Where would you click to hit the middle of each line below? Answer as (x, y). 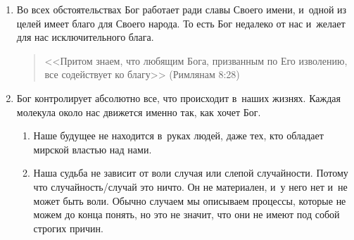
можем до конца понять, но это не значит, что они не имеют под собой (187, 214)
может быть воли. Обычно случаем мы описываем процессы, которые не (190, 200)
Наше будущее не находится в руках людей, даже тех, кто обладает (178, 135)
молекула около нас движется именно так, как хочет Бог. (139, 112)
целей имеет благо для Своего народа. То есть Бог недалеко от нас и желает (181, 23)
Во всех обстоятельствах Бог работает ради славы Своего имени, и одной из (182, 9)
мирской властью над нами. (93, 149)
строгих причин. (68, 228)
